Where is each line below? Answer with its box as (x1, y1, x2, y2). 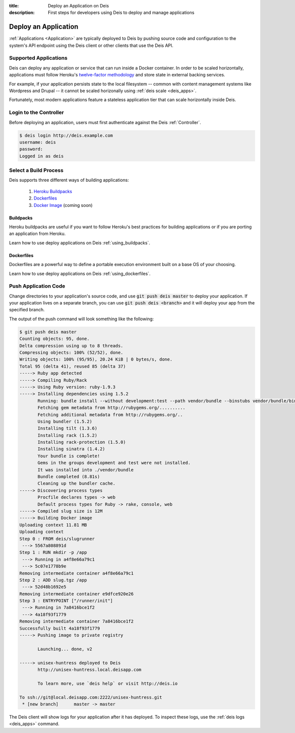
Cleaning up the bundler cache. (37, 481, 116, 486)
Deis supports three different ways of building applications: (9, 177, 129, 183)
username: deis (19, 139, 56, 145)
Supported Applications (9, 55, 68, 62)
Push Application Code (9, 283, 65, 290)
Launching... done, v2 (37, 646, 92, 652)
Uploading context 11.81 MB (19, 522, 87, 528)
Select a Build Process (9, 167, 64, 174)
